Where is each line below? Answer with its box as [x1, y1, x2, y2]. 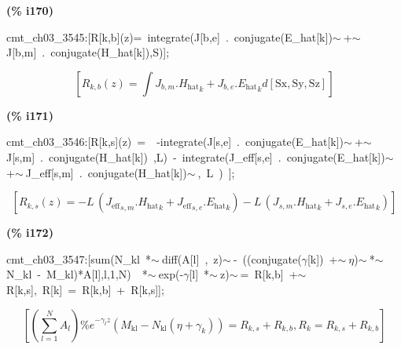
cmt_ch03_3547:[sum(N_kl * [6, 250, 152, 267]
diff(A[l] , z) [161, 250, 223, 267]
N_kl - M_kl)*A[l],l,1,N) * [6, 266, 148, 282]
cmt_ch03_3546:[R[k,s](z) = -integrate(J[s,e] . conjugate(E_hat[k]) [6, 133, 344, 150]
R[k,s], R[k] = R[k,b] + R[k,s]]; [6, 281, 164, 297]
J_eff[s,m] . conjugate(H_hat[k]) [25, 164, 187, 180]
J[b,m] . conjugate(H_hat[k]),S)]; [6, 44, 170, 60]
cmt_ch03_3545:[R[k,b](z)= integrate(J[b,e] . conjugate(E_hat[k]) [6, 28, 333, 45]
